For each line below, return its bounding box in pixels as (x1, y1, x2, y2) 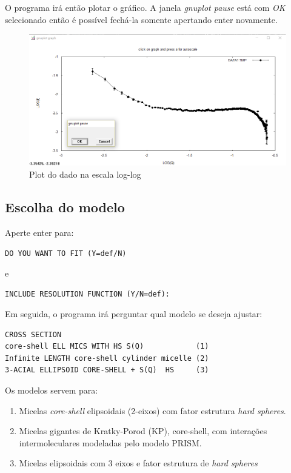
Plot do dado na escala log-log (29, 167, 141, 180)
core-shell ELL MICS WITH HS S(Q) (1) (5, 342, 209, 351)
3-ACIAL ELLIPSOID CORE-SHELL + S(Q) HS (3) (5, 366, 209, 375)
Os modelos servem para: (5, 384, 98, 397)
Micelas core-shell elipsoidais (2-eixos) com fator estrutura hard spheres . (19, 404, 286, 417)
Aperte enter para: (5, 226, 74, 238)
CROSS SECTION (5, 330, 62, 339)
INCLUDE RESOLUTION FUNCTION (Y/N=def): (5, 290, 170, 299)
